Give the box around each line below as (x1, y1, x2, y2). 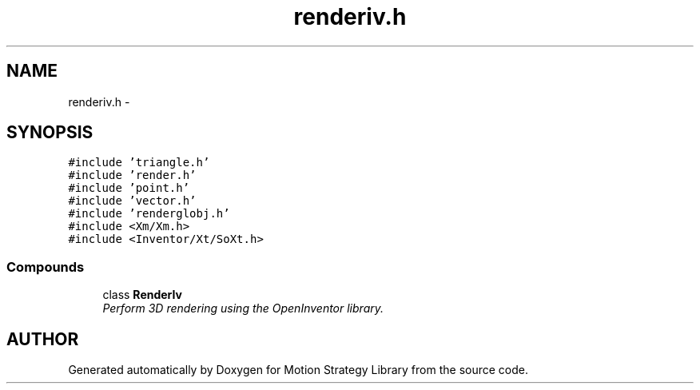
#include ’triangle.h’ (68, 156, 210, 169)
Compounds (6, 258, 85, 275)
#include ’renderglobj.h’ (68, 207, 230, 221)
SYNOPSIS (6, 122, 93, 143)
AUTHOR (6, 328, 79, 349)
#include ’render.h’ (68, 169, 197, 182)
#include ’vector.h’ (68, 194, 197, 208)
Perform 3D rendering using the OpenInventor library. (102, 301, 384, 316)
